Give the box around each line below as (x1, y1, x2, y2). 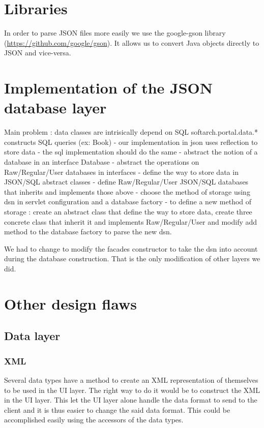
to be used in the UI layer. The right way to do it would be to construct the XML (4, 384, 260, 395)
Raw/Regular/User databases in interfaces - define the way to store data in (4, 166, 239, 177)
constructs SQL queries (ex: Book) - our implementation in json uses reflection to (4, 136, 258, 147)
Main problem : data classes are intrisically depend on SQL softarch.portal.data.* (4, 127, 258, 137)
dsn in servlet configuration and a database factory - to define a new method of (4, 196, 252, 207)
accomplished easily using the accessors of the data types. (4, 414, 184, 425)
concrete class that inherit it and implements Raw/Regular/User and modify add (4, 216, 257, 227)
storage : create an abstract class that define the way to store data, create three (4, 206, 252, 217)
